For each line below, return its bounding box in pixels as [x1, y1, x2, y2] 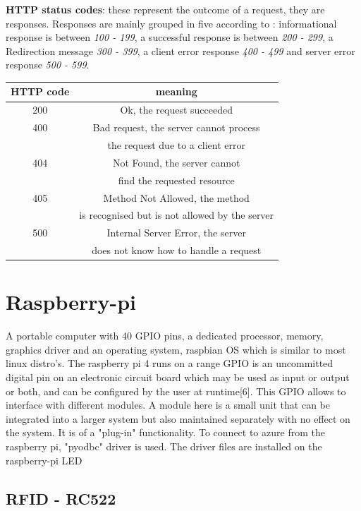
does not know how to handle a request [92, 243, 262, 258]
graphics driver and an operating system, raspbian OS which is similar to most [6, 342, 346, 356]
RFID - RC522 [6, 487, 116, 509]
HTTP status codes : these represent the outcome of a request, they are [6, 2, 325, 16]
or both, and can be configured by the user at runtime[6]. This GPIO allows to [6, 383, 346, 398]
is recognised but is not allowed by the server [79, 208, 274, 222]
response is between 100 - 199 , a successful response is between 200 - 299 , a [6, 30, 334, 44]
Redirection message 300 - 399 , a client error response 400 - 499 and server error [6, 43, 355, 58]
